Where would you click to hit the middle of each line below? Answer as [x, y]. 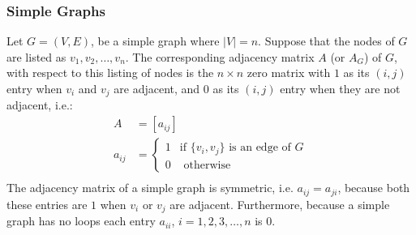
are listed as [36, 56]
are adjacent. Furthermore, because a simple [280, 204]
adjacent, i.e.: [40, 105]
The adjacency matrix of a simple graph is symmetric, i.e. [150, 188]
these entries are [47, 204]
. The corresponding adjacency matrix [220, 56]
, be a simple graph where [155, 41]
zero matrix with [289, 73]
